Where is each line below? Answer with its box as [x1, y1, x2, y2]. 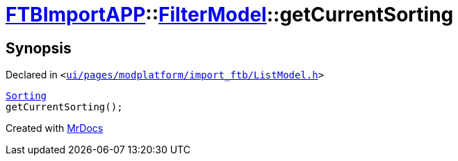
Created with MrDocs [6, 122, 104, 135]
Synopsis [6, 39, 72, 57]
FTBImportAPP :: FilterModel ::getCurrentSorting [6, 3, 454, 26]
